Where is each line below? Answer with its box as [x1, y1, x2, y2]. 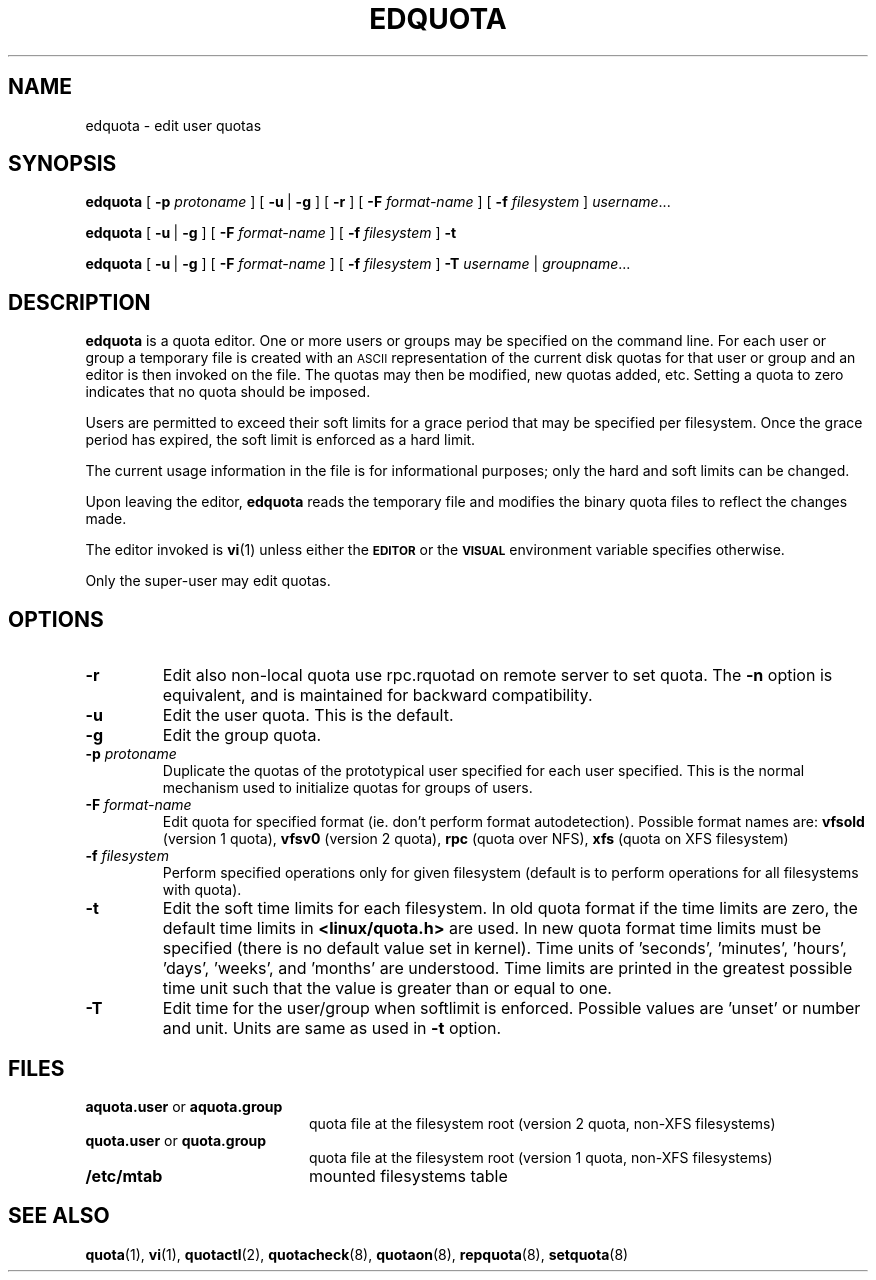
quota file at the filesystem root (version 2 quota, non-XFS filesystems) [309, 1114, 776, 1132]
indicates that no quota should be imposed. [85, 383, 371, 401]
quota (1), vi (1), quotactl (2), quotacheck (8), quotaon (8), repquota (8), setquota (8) [85, 1245, 629, 1263]
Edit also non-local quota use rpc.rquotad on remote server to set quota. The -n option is [162, 665, 833, 686]
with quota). [162, 881, 242, 899]
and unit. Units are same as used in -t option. [162, 1018, 502, 1039]
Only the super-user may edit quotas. [85, 572, 331, 590]
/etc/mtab [85, 1165, 163, 1186]
